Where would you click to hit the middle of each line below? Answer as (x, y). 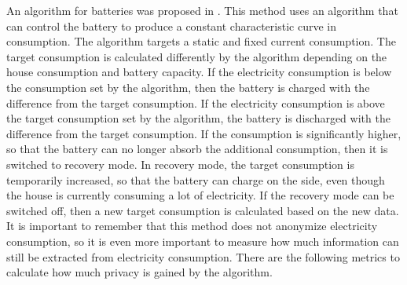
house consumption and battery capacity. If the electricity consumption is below (199, 72)
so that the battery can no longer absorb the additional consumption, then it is (197, 149)
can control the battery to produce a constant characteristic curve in (171, 26)
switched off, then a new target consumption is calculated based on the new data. (203, 210)
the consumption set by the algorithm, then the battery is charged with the (188, 87)
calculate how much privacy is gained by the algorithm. (139, 272)
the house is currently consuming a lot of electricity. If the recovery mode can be (200, 195)
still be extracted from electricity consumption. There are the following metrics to (203, 256)
